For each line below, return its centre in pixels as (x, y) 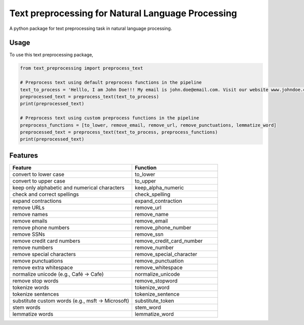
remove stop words (35, 280)
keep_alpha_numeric (159, 188)
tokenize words (31, 287)
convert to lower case (38, 174)
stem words (26, 307)
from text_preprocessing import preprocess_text (82, 68)
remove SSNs (29, 234)
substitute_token (154, 301)
